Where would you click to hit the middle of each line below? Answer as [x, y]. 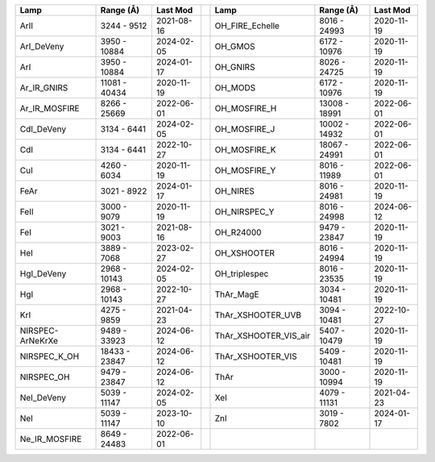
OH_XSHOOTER [245, 253]
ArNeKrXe [39, 341]
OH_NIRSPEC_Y [244, 212]
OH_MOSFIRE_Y [245, 171]
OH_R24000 [238, 232]
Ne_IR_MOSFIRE [51, 439]
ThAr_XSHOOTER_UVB [258, 315]
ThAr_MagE [237, 294]
